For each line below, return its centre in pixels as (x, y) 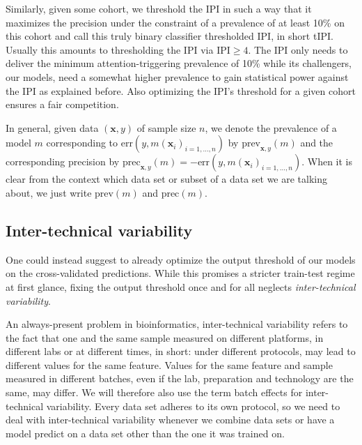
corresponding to (82, 143)
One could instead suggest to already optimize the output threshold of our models (181, 259)
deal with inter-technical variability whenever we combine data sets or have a (170, 420)
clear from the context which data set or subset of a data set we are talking (167, 179)
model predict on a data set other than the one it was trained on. (145, 433)
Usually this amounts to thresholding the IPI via (110, 49)
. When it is (327, 161)
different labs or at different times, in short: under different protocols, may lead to (181, 351)
